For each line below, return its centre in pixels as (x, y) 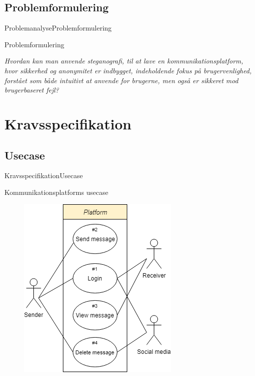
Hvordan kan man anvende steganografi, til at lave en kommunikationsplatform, (124, 61)
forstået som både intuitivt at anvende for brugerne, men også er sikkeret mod (121, 80)
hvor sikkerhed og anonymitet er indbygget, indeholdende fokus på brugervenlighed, (128, 70)
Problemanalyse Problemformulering (58, 28)
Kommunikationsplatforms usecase (57, 192)
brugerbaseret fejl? (32, 90)
